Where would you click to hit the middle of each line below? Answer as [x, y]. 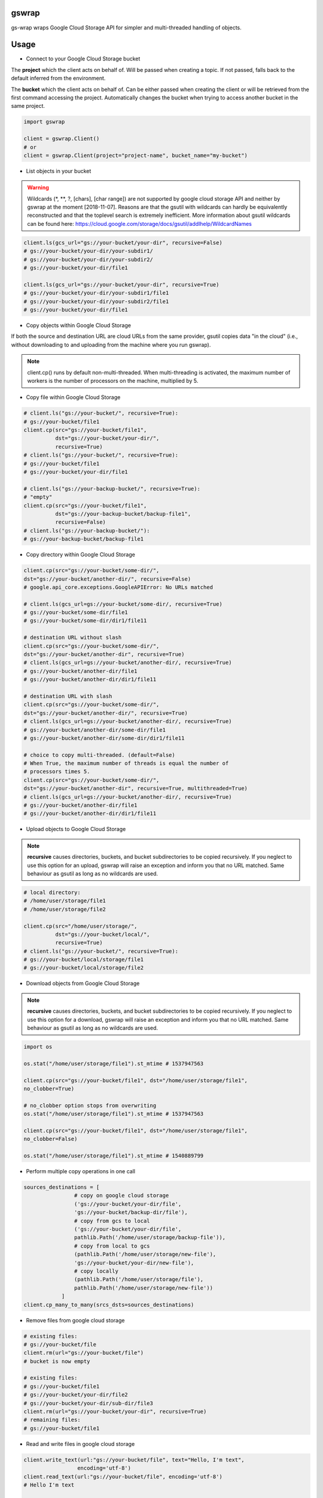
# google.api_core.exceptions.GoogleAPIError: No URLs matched [118, 587]
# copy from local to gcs [112, 1246]
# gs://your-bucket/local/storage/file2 [83, 968]
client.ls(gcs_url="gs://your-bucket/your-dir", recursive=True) [121, 284]
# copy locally [96, 1271]
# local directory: [52, 892]
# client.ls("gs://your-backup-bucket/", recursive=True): [112, 489]
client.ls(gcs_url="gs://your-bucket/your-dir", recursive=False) [123, 242]
